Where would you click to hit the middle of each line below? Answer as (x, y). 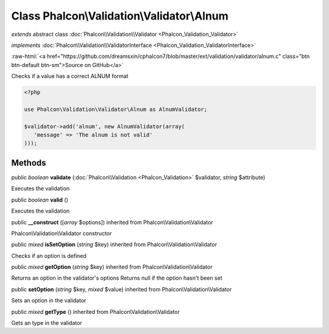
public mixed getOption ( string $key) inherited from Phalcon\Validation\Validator (112, 267)
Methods (29, 162)
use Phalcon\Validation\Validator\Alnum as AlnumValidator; (116, 109)
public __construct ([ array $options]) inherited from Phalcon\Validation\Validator (112, 222)
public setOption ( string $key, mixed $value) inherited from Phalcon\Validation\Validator (122, 289)
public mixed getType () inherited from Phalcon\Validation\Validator (95, 311)
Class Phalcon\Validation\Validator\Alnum (120, 16)
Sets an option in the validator (49, 300)
